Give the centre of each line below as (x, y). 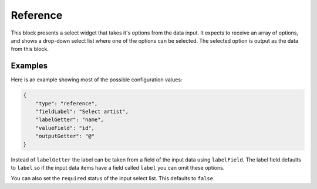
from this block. (30, 49)
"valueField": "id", (65, 128)
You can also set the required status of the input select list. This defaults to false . (113, 178)
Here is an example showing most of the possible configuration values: (97, 80)
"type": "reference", (67, 103)
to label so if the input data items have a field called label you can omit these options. (118, 167)
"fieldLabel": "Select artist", (82, 111)
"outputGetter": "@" (65, 136)
